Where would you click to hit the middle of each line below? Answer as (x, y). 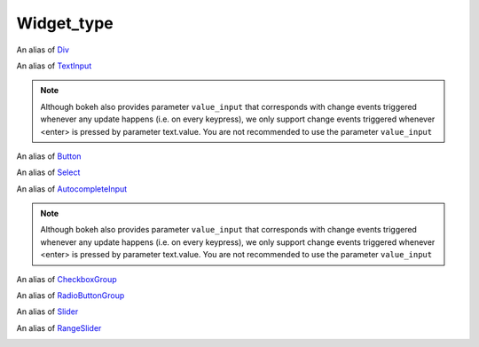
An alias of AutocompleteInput (72, 189)
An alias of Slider (47, 312)
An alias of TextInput (54, 66)
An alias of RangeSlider (59, 327)
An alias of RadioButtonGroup (71, 296)
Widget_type (65, 23)
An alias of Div (43, 50)
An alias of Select (48, 172)
